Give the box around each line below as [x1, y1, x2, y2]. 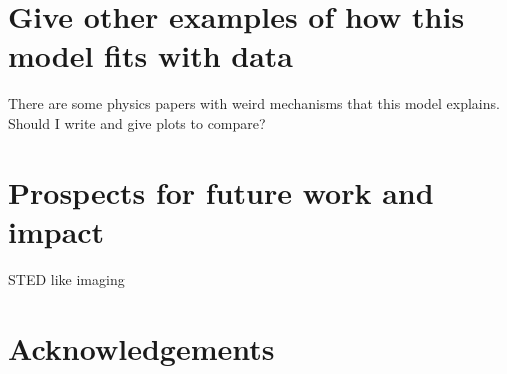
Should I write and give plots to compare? [8, 112, 266, 133]
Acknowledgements [8, 327, 275, 368]
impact [8, 210, 105, 251]
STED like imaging [8, 268, 125, 289]
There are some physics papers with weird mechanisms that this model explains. [8, 93, 500, 114]
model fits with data [8, 35, 294, 76]
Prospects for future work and [8, 171, 434, 212]
